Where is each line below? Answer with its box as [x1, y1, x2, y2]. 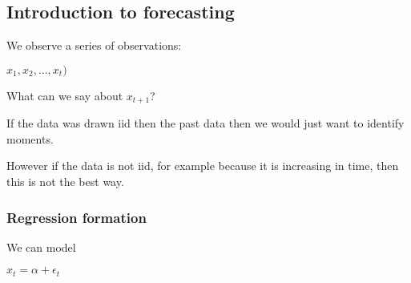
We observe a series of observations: [6, 37, 182, 54]
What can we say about [6, 87, 123, 103]
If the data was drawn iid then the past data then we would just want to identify [6, 115, 405, 131]
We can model [6, 238, 76, 255]
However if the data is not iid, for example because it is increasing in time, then [6, 157, 399, 174]
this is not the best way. [6, 173, 124, 190]
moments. [6, 130, 54, 147]
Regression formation [6, 207, 147, 227]
